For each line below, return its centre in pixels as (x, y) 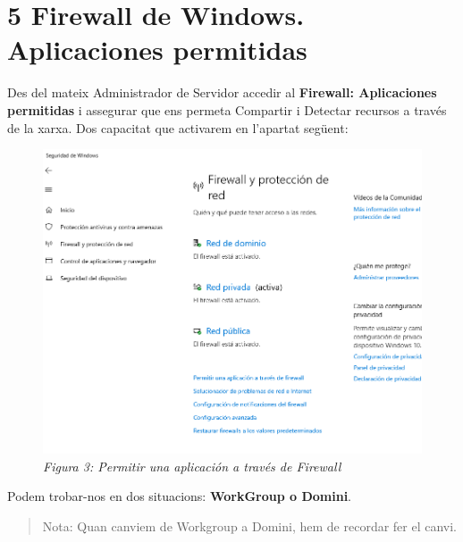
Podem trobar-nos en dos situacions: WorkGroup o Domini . (180, 496)
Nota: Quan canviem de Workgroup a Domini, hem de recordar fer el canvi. (250, 525)
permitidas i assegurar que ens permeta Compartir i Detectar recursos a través (227, 109)
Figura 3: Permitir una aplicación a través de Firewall (192, 466)
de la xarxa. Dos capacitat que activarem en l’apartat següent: (178, 127)
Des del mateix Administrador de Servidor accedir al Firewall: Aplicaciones (222, 92)
